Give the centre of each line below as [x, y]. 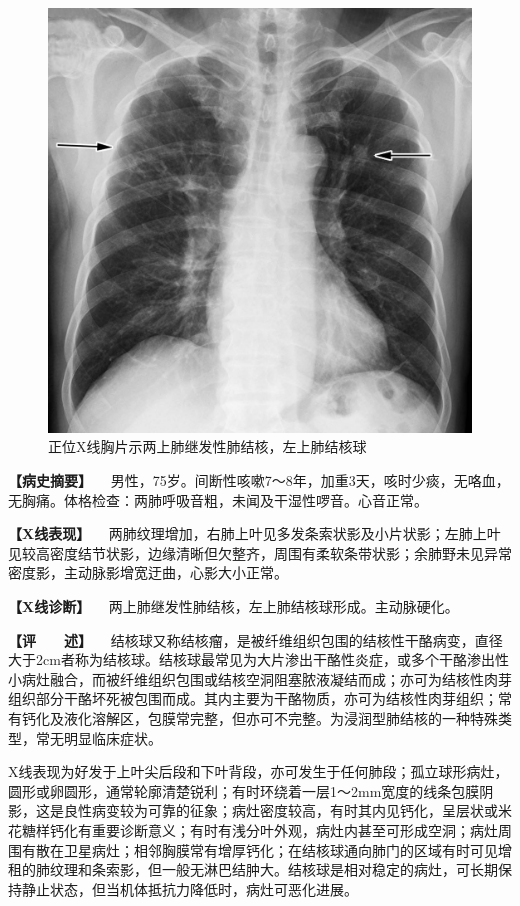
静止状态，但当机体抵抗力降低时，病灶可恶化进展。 [189, 888]
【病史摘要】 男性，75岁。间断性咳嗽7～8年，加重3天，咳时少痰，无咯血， [259, 480]
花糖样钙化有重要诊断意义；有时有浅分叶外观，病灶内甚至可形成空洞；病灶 [253, 829]
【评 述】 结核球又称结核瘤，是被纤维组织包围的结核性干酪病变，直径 [255, 639]
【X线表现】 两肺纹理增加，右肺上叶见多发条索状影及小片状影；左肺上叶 [254, 533]
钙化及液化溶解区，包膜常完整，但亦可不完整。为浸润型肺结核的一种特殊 [259, 717]
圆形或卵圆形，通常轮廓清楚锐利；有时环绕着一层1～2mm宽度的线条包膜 [244, 790]
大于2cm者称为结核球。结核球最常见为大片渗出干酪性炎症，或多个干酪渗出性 [258, 659]
